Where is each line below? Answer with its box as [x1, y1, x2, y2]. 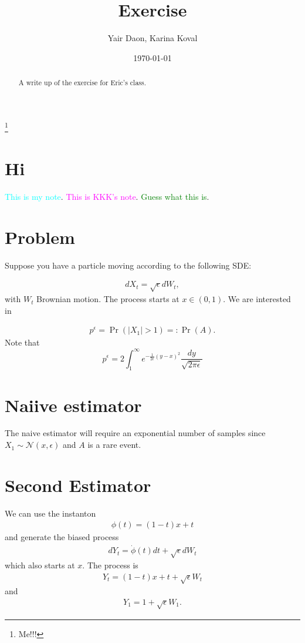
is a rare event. [87, 438, 141, 451]
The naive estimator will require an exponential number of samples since [5, 427, 266, 439]
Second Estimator [5, 473, 151, 497]
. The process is [82, 559, 138, 571]
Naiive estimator [5, 393, 142, 417]
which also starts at [5, 559, 75, 571]
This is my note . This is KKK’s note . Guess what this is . [5, 190, 209, 203]
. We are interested [223, 293, 291, 305]
